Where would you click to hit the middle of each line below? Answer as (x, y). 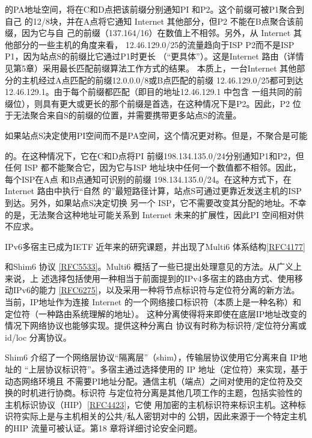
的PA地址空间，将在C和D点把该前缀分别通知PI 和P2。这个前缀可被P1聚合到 (154, 9)
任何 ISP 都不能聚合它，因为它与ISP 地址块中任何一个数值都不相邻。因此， (153, 167)
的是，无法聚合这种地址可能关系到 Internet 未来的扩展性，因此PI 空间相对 (150, 214)
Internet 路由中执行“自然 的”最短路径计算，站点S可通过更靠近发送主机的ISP (153, 191)
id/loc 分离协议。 (38, 337)
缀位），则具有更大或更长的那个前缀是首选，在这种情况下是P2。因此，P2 (148, 103)
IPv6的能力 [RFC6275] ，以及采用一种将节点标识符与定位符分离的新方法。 (156, 290)
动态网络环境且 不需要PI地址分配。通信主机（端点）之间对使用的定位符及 (150, 381)
